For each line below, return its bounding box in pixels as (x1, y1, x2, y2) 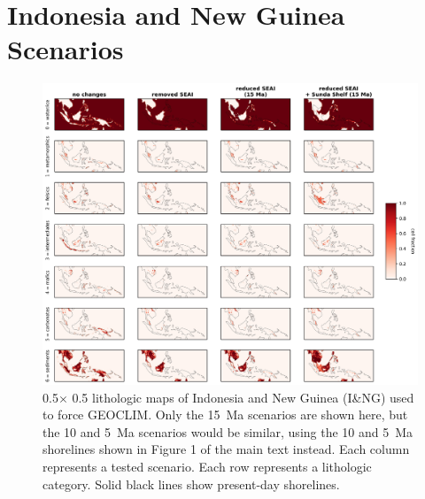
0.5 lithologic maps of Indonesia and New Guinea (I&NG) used (72, 388, 414, 406)
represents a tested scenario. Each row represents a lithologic (42, 457, 372, 476)
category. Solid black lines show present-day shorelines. (42, 474, 340, 493)
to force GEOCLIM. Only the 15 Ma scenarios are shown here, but (42, 405, 408, 424)
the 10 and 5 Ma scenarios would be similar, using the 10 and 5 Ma (42, 422, 413, 441)
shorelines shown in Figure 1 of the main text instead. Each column (42, 440, 410, 458)
